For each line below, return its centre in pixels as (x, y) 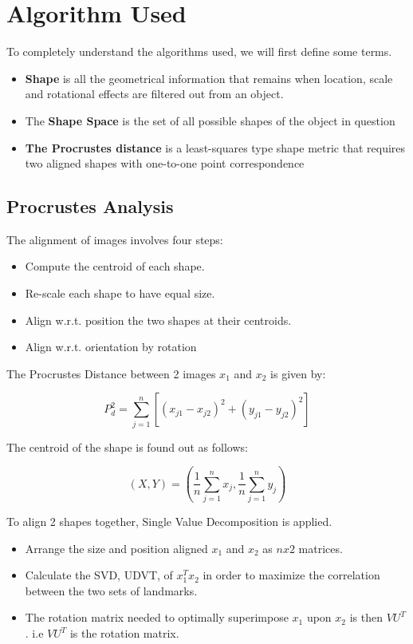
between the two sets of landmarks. (111, 590)
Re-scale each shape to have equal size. (120, 293)
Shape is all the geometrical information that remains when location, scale (209, 78)
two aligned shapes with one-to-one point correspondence (165, 163)
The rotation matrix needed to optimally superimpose (157, 617)
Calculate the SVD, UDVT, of (99, 575)
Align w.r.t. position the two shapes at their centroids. (158, 320)
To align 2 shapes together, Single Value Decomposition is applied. (169, 522)
